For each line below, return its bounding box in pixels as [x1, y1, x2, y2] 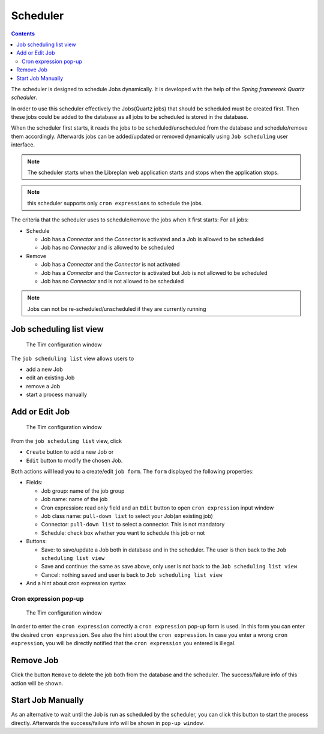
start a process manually [26, 391, 87, 399]
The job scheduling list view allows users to [11, 355, 134, 362]
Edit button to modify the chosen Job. [26, 457, 123, 464]
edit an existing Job [26, 374, 75, 381]
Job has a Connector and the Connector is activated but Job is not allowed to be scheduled [41, 269, 268, 276]
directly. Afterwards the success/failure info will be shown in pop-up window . [11, 719, 205, 726]
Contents [11, 30, 35, 37]
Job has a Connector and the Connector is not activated [41, 261, 180, 268]
